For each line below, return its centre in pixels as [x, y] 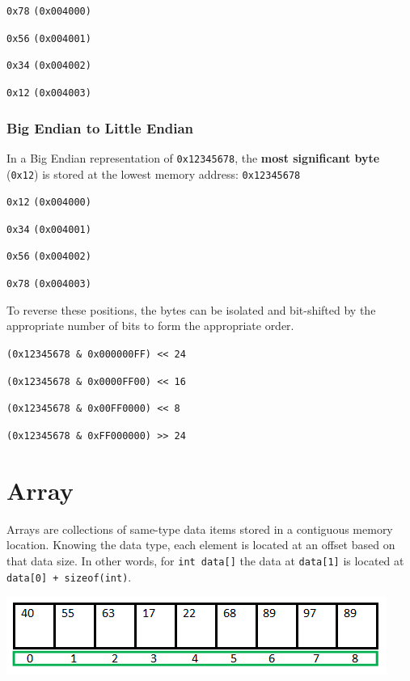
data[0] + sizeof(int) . [69, 576]
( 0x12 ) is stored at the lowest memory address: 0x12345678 [154, 173]
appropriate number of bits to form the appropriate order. [150, 326]
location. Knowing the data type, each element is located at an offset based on [201, 545]
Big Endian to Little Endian [100, 127]
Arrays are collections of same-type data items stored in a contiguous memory [200, 529]
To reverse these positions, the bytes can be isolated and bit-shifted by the [191, 309]
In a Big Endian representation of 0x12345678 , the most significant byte [193, 157]
